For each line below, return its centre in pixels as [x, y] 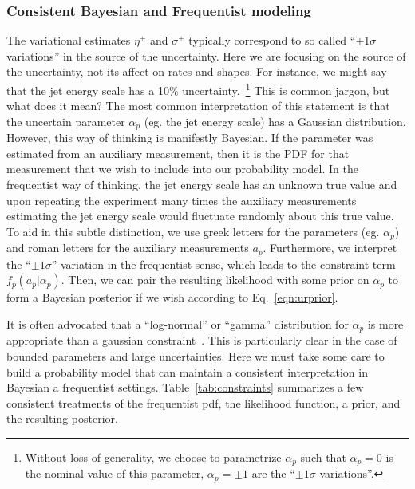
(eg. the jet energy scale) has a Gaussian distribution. [275, 121]
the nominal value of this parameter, [115, 473]
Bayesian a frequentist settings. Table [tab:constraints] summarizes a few [185, 387]
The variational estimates [69, 40]
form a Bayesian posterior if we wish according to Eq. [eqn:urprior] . [172, 297]
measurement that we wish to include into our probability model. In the [182, 169]
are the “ [273, 473]
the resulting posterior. [62, 418]
